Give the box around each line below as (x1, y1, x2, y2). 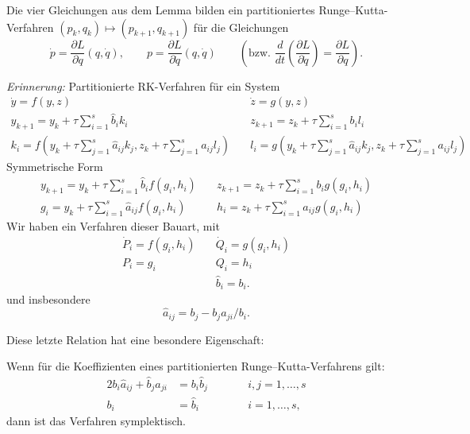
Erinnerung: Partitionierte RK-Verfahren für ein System (6, 77, 280, 94)
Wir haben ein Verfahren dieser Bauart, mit (6, 217, 220, 234)
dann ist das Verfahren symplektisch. (6, 413, 186, 429)
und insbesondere (6, 291, 91, 308)
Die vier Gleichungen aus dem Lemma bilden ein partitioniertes (6, 2, 315, 17)
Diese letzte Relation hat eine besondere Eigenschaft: (6, 331, 264, 347)
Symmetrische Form (6, 158, 103, 175)
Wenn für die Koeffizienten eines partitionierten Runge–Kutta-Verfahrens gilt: (6, 358, 385, 374)
